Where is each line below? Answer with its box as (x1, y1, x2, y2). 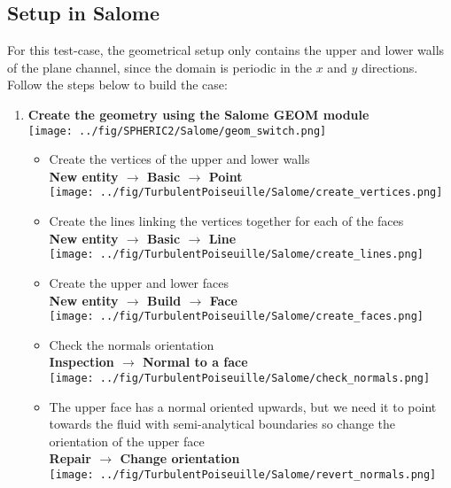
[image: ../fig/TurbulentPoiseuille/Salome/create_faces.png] (49, 310, 424, 323)
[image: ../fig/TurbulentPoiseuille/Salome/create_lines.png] (49, 248, 424, 261)
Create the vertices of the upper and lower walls (49, 150, 310, 168)
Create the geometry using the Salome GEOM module (27, 105, 369, 123)
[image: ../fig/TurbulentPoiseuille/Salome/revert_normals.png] (49, 468, 437, 481)
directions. (362, 58, 418, 76)
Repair (49, 449, 91, 468)
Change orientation (120, 449, 240, 468)
